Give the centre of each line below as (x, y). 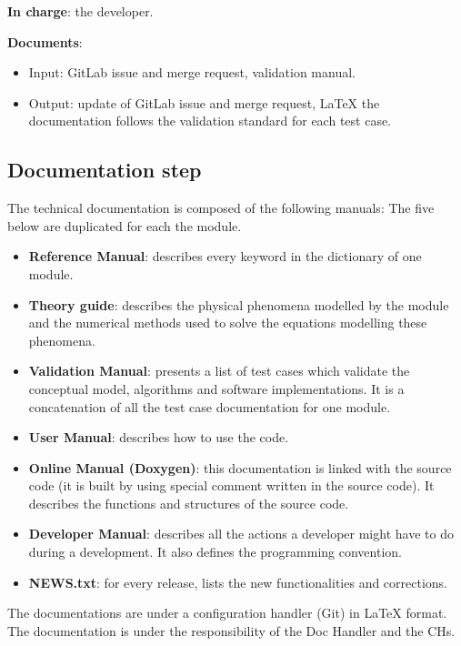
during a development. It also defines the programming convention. (215, 552)
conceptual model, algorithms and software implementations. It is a (216, 388)
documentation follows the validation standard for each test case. (210, 121)
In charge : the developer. (80, 11)
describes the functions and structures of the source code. (189, 503)
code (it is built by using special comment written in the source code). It (231, 485)
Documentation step (105, 170)
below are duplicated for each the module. (125, 225)
